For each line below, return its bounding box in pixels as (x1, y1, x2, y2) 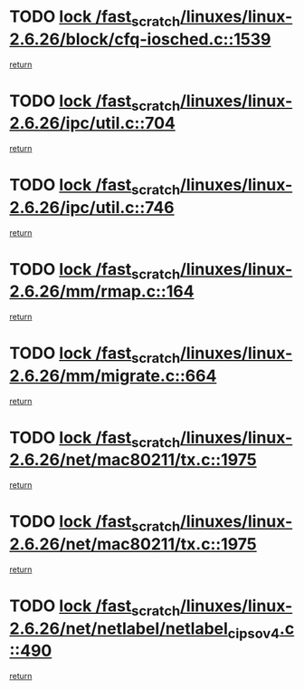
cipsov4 (227, 624, 280, 642)
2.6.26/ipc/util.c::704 (9, 113, 176, 133)
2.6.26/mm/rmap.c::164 (9, 281, 195, 302)
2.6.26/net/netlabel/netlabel (9, 618, 229, 638)
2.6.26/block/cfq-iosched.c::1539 (9, 29, 271, 49)
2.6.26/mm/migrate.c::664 (9, 365, 217, 386)
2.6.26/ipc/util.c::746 (9, 197, 175, 218)
